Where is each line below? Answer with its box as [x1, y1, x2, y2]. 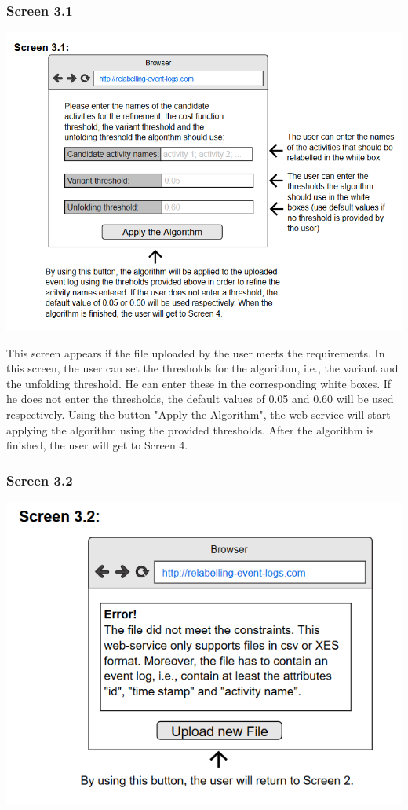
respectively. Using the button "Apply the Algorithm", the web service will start [6, 405, 391, 422]
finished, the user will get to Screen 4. [6, 437, 188, 453]
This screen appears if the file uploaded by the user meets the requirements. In [6, 344, 385, 361]
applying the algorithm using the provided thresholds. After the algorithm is [6, 421, 374, 438]
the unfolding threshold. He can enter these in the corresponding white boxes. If [6, 375, 392, 391]
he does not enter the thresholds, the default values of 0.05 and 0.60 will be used [6, 390, 394, 407]
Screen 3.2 [6, 470, 73, 489]
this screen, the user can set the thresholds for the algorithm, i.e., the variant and [6, 360, 399, 376]
